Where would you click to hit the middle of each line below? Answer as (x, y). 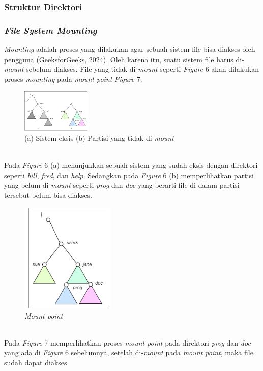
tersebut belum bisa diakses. (48, 195)
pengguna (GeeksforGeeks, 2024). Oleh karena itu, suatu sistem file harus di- (124, 59)
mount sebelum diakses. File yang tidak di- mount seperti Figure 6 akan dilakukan (132, 69)
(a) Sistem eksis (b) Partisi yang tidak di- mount (99, 138)
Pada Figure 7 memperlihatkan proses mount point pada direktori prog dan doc (127, 342)
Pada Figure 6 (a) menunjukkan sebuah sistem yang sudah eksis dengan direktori (131, 165)
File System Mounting (51, 30)
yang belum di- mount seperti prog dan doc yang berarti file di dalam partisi (122, 185)
